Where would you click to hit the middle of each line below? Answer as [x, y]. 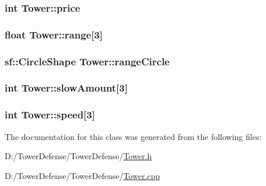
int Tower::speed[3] [50, 115]
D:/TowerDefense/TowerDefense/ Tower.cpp [83, 175]
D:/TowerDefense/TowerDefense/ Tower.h [78, 156]
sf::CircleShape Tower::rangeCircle [87, 61]
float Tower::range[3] [54, 34]
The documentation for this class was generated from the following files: [133, 136]
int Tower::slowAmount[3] [66, 88]
